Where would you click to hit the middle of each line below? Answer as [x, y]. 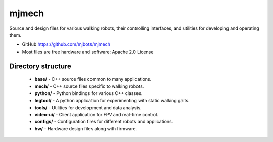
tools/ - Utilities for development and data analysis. [88, 107]
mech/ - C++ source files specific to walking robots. [89, 86]
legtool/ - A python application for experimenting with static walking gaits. [112, 101]
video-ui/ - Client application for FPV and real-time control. [97, 115]
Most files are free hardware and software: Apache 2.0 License [88, 52]
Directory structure [40, 66]
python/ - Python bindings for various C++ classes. [88, 93]
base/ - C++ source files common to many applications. [93, 79]
